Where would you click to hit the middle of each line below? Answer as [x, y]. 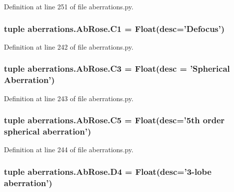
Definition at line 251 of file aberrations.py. [69, 6]
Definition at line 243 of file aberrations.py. [69, 98]
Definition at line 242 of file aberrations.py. [69, 46]
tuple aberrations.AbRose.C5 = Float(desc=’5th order [114, 120]
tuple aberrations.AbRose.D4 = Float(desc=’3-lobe [108, 171]
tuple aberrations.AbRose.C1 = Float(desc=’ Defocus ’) [114, 28]
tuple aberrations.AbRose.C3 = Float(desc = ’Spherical [117, 69]
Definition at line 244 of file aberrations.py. [69, 150]
